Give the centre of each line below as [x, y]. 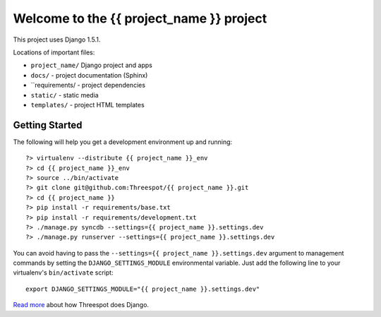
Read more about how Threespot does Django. [81, 305]
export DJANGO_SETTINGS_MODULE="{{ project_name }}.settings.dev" [143, 289]
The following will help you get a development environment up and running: [123, 142]
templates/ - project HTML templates [87, 104]
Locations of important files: [54, 52]
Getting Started [48, 125]
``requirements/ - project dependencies [88, 85]
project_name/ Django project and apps [92, 65]
